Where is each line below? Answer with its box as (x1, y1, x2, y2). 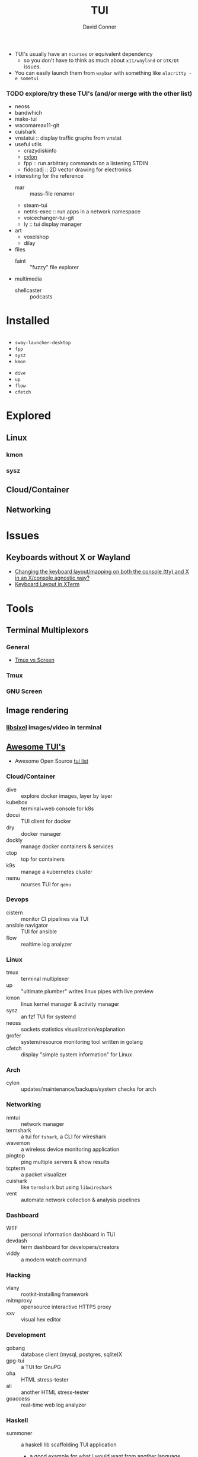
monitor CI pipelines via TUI (21, 915, 89, 922)
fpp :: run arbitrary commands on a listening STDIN (23, 160, 148, 167)
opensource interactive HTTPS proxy (21, 1303, 111, 1311)
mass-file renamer (29, 190, 75, 197)
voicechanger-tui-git (23, 215, 74, 222)
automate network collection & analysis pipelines (21, 1196, 140, 1203)
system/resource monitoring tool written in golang (21, 1039, 143, 1046)
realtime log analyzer (21, 940, 72, 948)
